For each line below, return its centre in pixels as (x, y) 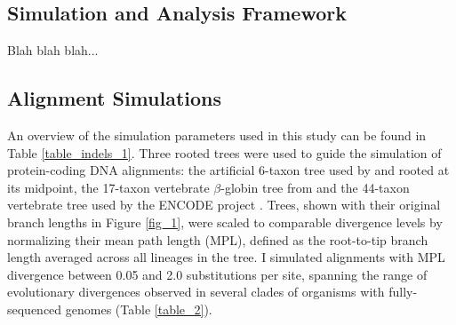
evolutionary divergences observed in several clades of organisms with (196, 292)
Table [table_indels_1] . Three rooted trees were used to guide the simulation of (224, 152)
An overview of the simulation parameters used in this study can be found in (217, 135)
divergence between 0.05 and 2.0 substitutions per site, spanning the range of (217, 274)
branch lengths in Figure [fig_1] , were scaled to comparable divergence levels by (225, 222)
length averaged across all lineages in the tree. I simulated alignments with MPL (226, 257)
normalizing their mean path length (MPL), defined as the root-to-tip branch (218, 239)
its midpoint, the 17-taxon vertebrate (108, 187)
